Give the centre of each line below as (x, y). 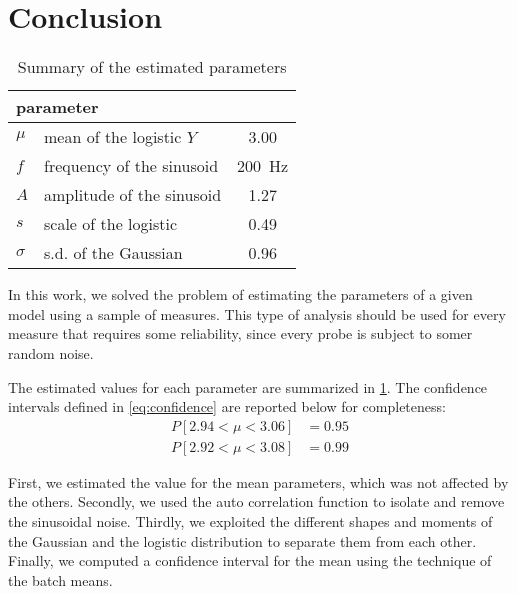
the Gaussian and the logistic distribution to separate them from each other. (242, 540)
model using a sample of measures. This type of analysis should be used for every (257, 313)
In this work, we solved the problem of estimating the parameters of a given (240, 294)
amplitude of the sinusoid (133, 195)
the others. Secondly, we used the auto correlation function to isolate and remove (256, 501)
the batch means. (60, 579)
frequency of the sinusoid (131, 166)
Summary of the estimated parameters (152, 67)
